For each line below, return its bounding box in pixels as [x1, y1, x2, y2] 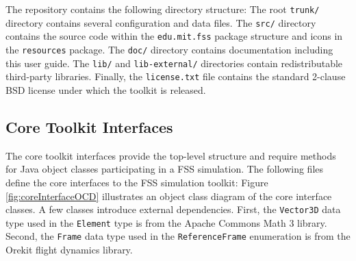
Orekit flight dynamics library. [5, 243, 133, 257]
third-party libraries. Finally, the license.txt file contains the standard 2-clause [5, 69, 346, 84]
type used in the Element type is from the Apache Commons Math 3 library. [5, 215, 327, 229]
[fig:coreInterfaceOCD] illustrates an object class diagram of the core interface [5, 188, 332, 203]
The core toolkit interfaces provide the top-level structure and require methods [5, 148, 336, 162]
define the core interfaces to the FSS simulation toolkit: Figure [5, 175, 268, 189]
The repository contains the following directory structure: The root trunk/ [5, 2, 320, 16]
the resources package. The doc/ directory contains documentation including [5, 42, 333, 56]
